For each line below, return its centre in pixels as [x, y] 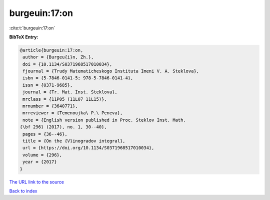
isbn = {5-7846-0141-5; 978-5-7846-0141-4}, [78, 78]
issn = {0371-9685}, [48, 85]
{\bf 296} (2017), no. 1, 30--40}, [63, 127]
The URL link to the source [37, 182]
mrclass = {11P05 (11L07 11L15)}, [65, 99]
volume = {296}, [42, 155]
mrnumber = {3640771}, [50, 106]
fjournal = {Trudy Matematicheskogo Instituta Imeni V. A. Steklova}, [111, 71]
